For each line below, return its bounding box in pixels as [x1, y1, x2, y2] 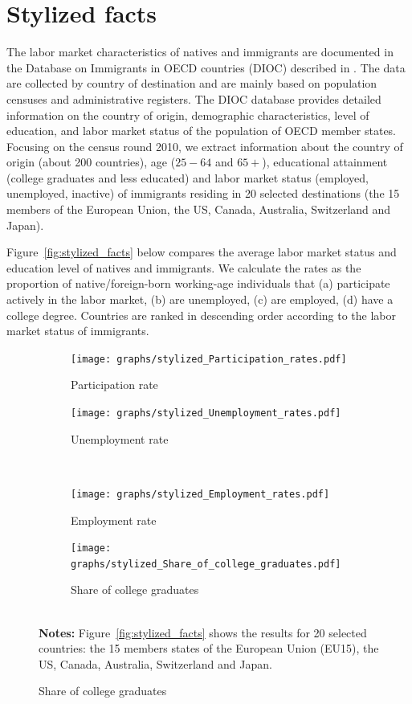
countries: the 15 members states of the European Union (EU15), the [39, 640, 379, 657]
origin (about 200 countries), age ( [6, 153, 176, 170]
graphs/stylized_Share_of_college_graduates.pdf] [71, 558, 341, 570]
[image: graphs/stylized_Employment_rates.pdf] [71, 488, 330, 500]
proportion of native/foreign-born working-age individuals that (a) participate [6, 275, 390, 292]
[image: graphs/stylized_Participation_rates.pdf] [71, 353, 347, 365]
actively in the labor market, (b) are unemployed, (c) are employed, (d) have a [6, 291, 394, 308]
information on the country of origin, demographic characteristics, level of [6, 106, 369, 123]
